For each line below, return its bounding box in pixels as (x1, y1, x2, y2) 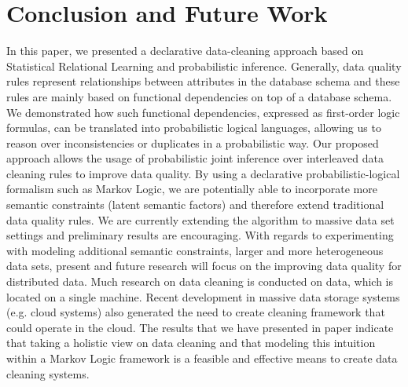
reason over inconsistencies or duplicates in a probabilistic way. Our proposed (6, 134, 379, 151)
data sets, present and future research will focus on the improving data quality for (6, 257, 402, 274)
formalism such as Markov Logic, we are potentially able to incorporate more (6, 181, 377, 197)
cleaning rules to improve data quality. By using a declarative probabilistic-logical (6, 165, 400, 181)
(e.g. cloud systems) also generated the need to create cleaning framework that (6, 304, 385, 320)
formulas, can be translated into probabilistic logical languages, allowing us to (6, 119, 381, 136)
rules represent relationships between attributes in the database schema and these (6, 73, 400, 89)
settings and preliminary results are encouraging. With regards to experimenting (6, 227, 394, 243)
